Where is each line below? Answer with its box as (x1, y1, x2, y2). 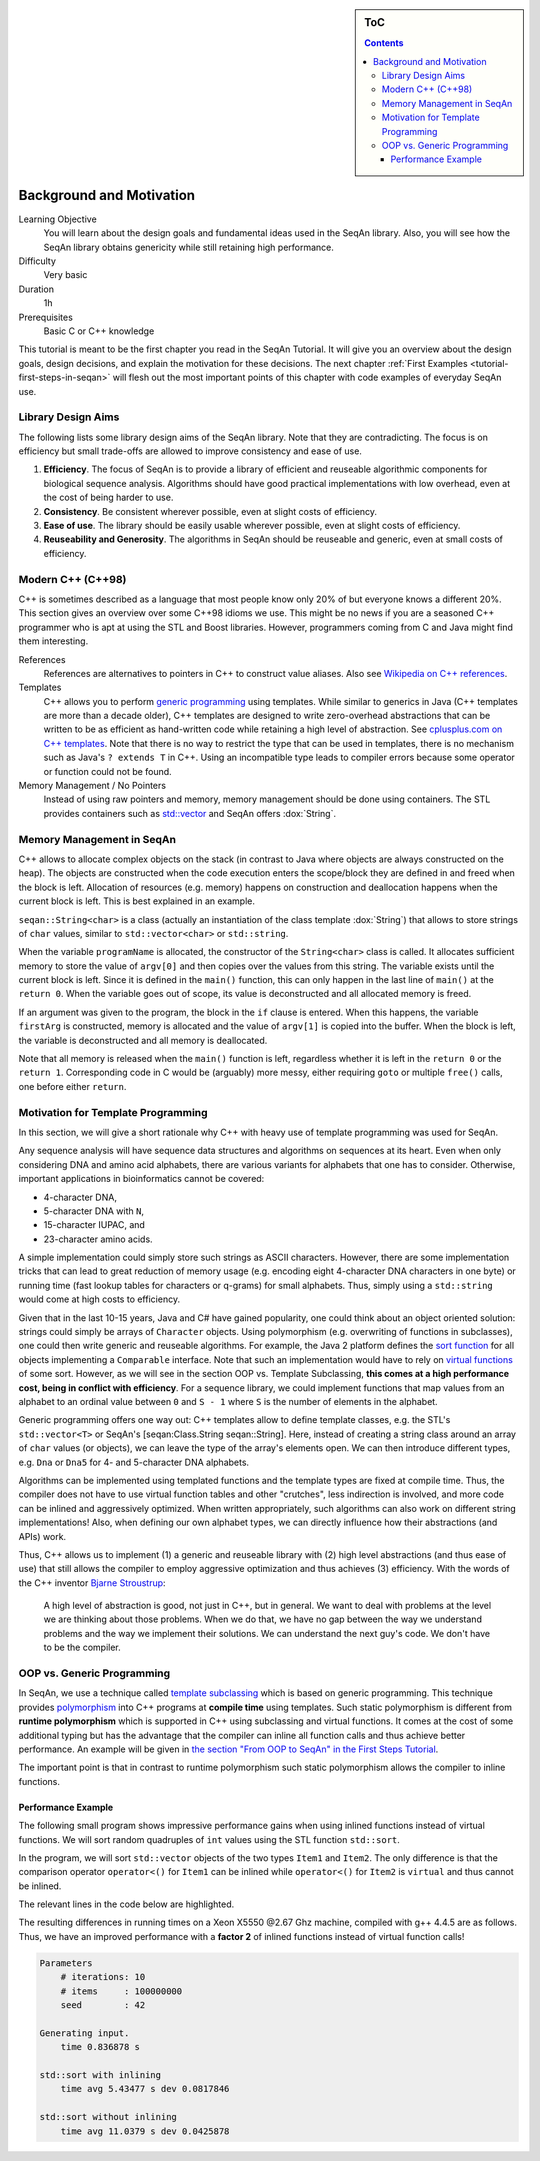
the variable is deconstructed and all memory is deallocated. (18, 1034, 268, 1046)
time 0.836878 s (60, 2041, 140, 2053)
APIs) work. (18, 1530, 67, 1542)
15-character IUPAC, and (43, 1219, 145, 1231)
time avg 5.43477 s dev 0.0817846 (60, 2083, 230, 2095)
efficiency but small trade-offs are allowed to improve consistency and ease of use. (18, 445, 362, 457)
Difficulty (18, 255, 57, 267)
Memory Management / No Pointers (18, 780, 167, 792)
